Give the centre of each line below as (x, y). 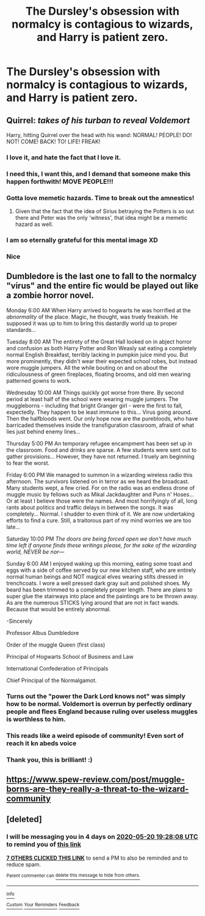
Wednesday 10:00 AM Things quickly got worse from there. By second (95, 392)
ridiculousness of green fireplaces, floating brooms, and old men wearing (99, 374)
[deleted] (24, 820)
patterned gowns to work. (39, 380)
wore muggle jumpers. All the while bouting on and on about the (87, 367)
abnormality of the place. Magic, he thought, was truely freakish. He (92, 317)
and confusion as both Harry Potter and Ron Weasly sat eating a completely (102, 348)
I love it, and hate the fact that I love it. (64, 157)
